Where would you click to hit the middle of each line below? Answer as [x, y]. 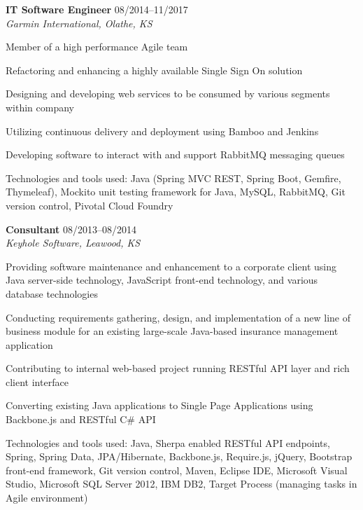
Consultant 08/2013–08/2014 [71, 229]
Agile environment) [47, 498]
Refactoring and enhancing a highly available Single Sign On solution [154, 70]
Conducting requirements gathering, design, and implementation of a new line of [178, 317]
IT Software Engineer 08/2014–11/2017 [97, 9]
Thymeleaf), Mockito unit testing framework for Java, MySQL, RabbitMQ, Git [176, 192]
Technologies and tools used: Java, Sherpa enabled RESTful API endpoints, [168, 442]
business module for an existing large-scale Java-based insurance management [172, 331]
